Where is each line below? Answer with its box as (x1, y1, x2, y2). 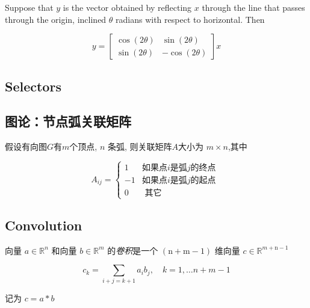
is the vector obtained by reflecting (63, 1, 192, 13)
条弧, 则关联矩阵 (107, 140, 172, 153)
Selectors (5, 76, 61, 95)
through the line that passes (202, 1, 305, 13)
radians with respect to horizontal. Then (116, 13, 265, 25)
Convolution (5, 215, 82, 234)
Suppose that (5, 1, 54, 13)
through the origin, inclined (5, 13, 107, 25)
